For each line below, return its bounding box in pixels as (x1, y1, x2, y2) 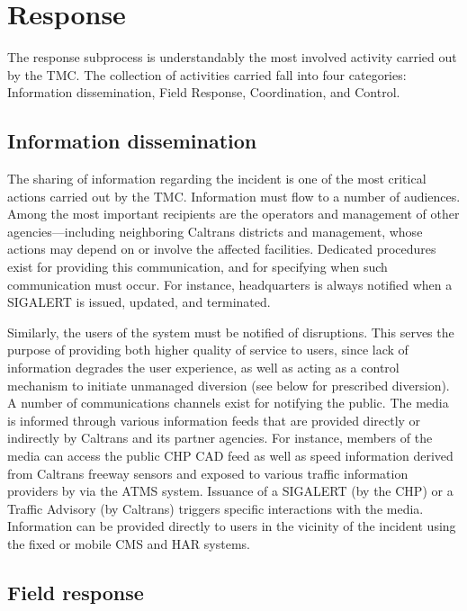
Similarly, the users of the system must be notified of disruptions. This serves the (7, 322, 454, 341)
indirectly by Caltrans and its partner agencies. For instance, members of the (7, 428, 433, 447)
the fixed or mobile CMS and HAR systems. (7, 534, 250, 553)
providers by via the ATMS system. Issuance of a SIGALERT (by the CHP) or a (7, 481, 454, 500)
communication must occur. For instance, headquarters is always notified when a (7, 274, 453, 293)
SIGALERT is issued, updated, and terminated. (7, 292, 271, 311)
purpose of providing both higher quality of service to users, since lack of (7, 340, 409, 359)
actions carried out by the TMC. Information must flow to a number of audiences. (7, 186, 461, 205)
